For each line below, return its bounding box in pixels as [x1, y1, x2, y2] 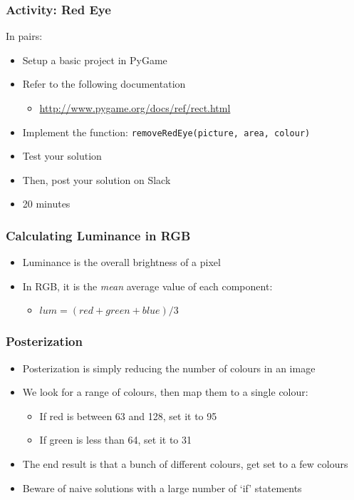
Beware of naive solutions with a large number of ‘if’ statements [22, 480, 302, 495]
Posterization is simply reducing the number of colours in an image [22, 360, 316, 375]
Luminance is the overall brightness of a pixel [22, 255, 221, 270]
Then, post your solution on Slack [22, 172, 171, 187]
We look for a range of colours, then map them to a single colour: [22, 384, 308, 399]
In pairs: [6, 29, 43, 44]
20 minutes [22, 196, 71, 211]
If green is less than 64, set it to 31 [39, 432, 192, 447]
